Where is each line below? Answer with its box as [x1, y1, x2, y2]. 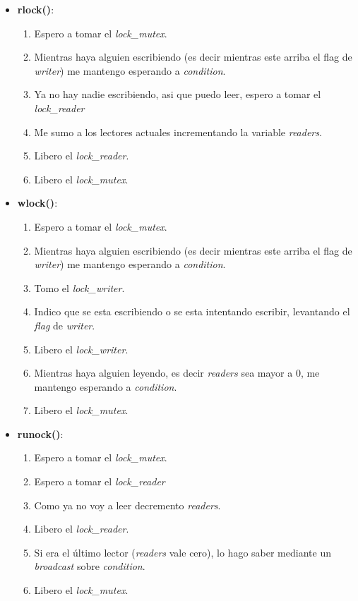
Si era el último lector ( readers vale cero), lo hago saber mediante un [34, 545, 331, 559]
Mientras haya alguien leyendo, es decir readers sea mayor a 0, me [34, 365, 320, 380]
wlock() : [17, 195, 58, 210]
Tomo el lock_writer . [34, 280, 125, 295]
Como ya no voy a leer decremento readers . [34, 497, 221, 512]
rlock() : [17, 2, 54, 16]
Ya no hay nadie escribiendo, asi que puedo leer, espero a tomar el [34, 87, 321, 102]
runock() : [17, 426, 64, 441]
